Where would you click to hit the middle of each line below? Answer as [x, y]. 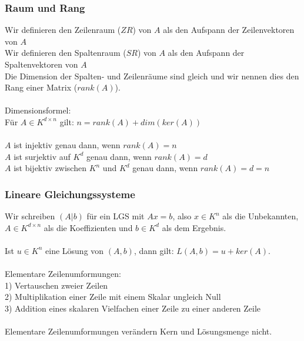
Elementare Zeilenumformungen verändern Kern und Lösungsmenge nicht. [138, 331]
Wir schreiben [30, 216]
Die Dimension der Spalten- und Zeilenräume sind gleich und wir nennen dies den [152, 76]
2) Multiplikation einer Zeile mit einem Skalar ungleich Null [113, 297]
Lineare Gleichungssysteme [70, 194]
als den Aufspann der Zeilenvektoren [229, 30]
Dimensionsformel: [38, 110]
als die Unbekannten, [260, 216]
